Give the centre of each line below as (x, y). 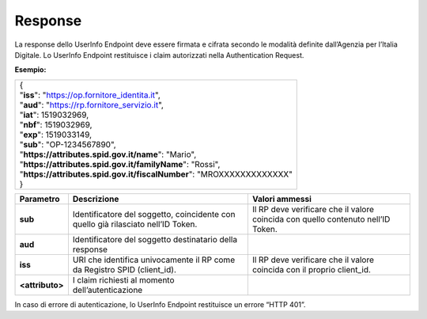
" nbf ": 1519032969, (56, 124)
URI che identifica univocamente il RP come (154, 260)
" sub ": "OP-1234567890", (68, 144)
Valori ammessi (282, 199)
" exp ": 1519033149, (56, 135)
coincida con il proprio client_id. (312, 269)
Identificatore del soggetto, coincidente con (154, 214)
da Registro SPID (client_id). (125, 269)
